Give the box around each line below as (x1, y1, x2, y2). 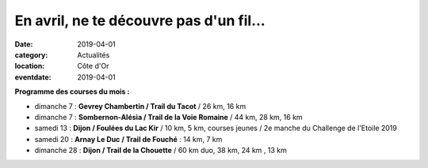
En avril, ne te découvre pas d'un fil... (14, 12, 266, 29)
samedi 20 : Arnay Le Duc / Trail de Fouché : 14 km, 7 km (34, 134, 223, 144)
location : (14, 62, 45, 71)
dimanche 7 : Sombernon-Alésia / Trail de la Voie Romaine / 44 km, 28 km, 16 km (34, 112, 303, 121)
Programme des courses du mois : (14, 87, 130, 96)
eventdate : (14, 72, 52, 82)
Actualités (77, 50, 110, 59)
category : (14, 50, 48, 59)
